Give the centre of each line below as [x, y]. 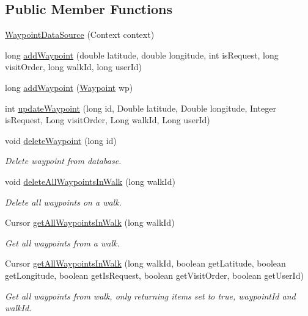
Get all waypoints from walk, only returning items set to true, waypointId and [150, 296]
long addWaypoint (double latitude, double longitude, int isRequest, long [142, 55]
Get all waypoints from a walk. [62, 242]
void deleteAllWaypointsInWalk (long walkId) [90, 181]
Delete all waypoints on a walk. [63, 202]
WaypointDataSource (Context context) [80, 34]
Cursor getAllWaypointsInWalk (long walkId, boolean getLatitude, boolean [145, 263]
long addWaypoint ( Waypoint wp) [69, 87]
